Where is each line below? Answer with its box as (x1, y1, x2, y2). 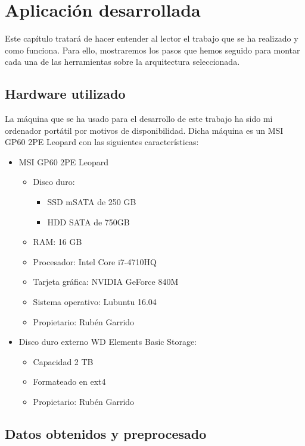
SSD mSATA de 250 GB (47, 196, 136, 208)
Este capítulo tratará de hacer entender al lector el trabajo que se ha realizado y (5, 32, 298, 45)
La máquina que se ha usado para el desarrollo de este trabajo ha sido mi (5, 112, 273, 125)
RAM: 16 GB (33, 235, 82, 248)
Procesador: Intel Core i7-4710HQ (33, 255, 157, 268)
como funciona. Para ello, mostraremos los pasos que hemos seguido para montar (5, 43, 300, 56)
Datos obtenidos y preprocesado (5, 425, 207, 442)
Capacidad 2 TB (33, 355, 94, 368)
